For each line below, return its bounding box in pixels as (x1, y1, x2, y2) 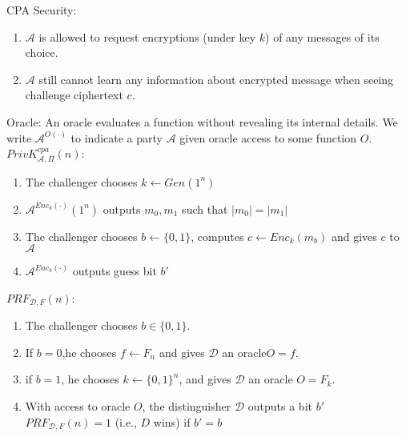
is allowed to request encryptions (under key (38, 28, 256, 45)
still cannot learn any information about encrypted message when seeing (38, 70, 394, 87)
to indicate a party (70, 129, 163, 146)
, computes (191, 227, 244, 244)
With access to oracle (25, 398, 131, 414)
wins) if (153, 413, 191, 430)
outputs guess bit (72, 263, 157, 279)
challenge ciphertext (25, 86, 123, 103)
